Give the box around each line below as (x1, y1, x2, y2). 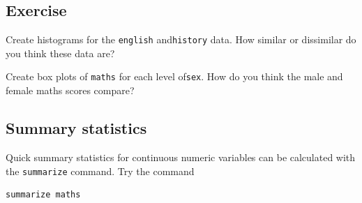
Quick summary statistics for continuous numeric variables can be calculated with (6, 149, 356, 164)
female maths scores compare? (6, 83, 135, 98)
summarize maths (6, 190, 81, 200)
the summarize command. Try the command (6, 163, 195, 178)
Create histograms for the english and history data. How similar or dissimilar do (6, 32, 356, 47)
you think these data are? (6, 45, 115, 60)
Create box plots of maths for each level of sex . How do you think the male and (6, 69, 343, 84)
